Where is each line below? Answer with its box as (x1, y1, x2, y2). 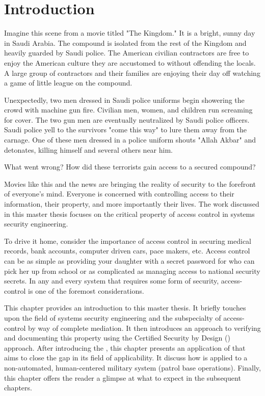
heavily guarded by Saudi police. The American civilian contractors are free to (4, 47, 249, 58)
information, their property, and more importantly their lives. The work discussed (4, 199, 259, 209)
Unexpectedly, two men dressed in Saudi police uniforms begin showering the (4, 94, 245, 105)
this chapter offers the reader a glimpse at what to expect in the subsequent (4, 372, 241, 383)
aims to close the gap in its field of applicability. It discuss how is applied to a (4, 352, 248, 363)
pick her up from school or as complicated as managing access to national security (4, 265, 260, 276)
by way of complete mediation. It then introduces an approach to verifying (28, 322, 261, 333)
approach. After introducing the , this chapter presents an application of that (4, 342, 246, 353)
